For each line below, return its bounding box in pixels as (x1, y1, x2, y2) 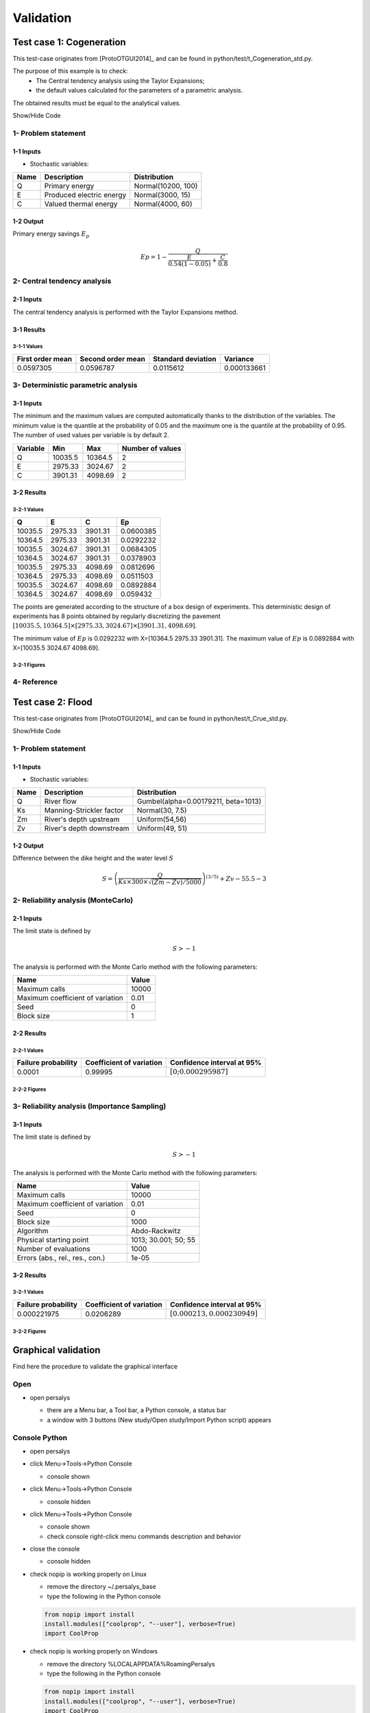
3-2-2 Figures (12, 1328, 47, 1335)
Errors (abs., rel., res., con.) (16, 1253, 106, 1262)
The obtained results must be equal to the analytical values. (12, 99, 182, 107)
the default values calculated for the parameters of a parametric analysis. (36, 86, 243, 95)
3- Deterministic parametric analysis (12, 380, 138, 390)
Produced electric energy (44, 190, 127, 200)
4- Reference (12, 677, 58, 687)
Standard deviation (153, 354, 217, 363)
